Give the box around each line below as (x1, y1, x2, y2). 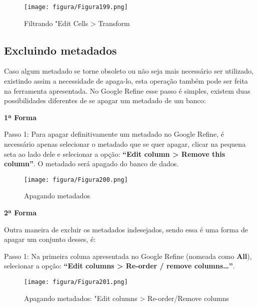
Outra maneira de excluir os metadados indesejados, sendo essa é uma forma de (4, 224, 248, 234)
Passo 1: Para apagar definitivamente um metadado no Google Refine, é (4, 129, 224, 139)
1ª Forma (4, 112, 37, 122)
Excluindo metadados (4, 42, 117, 58)
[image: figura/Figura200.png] (24, 176, 128, 183)
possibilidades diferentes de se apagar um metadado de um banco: (4, 95, 206, 106)
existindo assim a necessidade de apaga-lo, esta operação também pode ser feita (4, 76, 248, 86)
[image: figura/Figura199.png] (24, 4, 128, 11)
